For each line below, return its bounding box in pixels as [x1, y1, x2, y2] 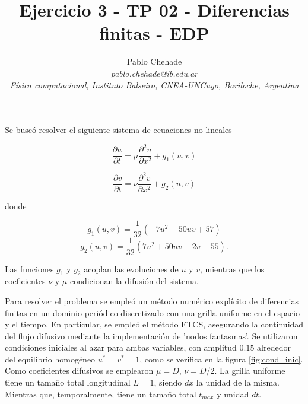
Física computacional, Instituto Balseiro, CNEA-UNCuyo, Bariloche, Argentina [9, 78, 299, 91]
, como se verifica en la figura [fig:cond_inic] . [139, 352, 303, 365]
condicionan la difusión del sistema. [69, 275, 199, 287]
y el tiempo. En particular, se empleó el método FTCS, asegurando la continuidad [5, 318, 304, 330]
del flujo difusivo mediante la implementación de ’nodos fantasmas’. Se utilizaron [5, 329, 298, 342]
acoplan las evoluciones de [84, 262, 179, 275]
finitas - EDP [99, 21, 209, 45]
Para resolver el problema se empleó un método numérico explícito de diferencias [5, 294, 299, 307]
